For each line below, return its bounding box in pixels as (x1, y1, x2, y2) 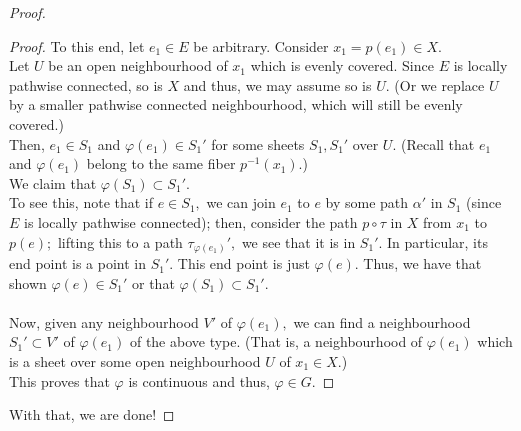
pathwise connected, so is (9, 74, 163, 95)
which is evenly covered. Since (250, 55, 434, 76)
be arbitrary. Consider (193, 35, 329, 56)
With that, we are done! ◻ (9, 404, 175, 425)
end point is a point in (9, 253, 146, 274)
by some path (325, 192, 409, 213)
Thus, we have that (363, 253, 482, 274)
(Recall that (400, 133, 475, 154)
